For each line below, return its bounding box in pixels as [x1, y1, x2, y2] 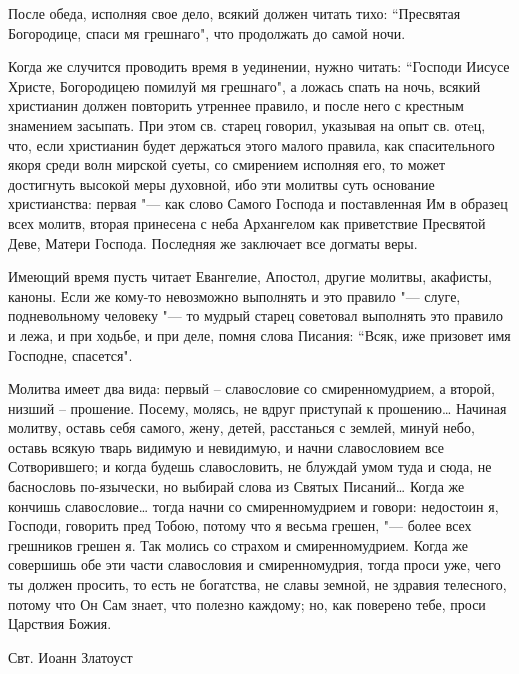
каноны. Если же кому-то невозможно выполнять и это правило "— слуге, [8, 285, 461, 306]
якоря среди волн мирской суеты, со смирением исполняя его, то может [8, 154, 446, 175]
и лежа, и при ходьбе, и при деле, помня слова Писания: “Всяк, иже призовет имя [8, 324, 511, 345]
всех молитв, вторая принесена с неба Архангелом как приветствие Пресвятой [8, 212, 486, 233]
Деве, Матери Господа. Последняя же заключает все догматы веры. [8, 232, 418, 253]
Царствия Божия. [8, 613, 112, 634]
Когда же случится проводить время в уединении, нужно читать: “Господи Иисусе [8, 56, 510, 77]
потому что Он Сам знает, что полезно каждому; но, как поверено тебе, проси [8, 593, 486, 614]
